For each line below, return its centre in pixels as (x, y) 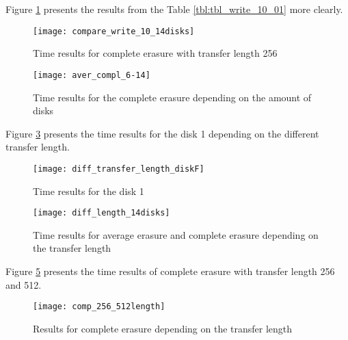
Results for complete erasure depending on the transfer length (163, 328)
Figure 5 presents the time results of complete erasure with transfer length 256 (170, 271)
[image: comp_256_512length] (99, 307)
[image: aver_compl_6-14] (92, 75)
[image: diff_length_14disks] (102, 213)
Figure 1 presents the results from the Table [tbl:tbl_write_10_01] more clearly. (174, 9)
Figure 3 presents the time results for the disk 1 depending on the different (162, 133)
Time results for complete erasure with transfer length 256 (155, 53)
